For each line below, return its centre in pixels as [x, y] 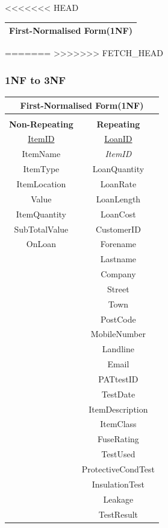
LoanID [118, 139]
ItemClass [118, 424]
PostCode [118, 319]
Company [118, 274]
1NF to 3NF [36, 79]
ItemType [41, 169]
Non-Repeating [41, 124]
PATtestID [118, 378]
